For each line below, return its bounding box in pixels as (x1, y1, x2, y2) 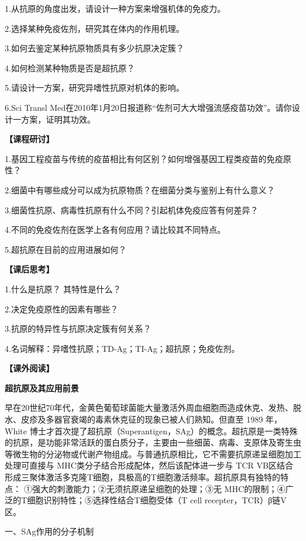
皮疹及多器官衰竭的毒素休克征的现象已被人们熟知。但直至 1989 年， (21, 413, 282, 425)
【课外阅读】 (5, 362, 54, 374)
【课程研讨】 (5, 133, 54, 145)
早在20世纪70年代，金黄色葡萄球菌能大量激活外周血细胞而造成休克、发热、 (5, 401, 293, 414)
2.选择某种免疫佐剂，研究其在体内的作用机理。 (5, 22, 184, 34)
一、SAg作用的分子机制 (5, 525, 94, 537)
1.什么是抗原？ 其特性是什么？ (5, 282, 121, 295)
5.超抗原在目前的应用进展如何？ (5, 243, 127, 255)
